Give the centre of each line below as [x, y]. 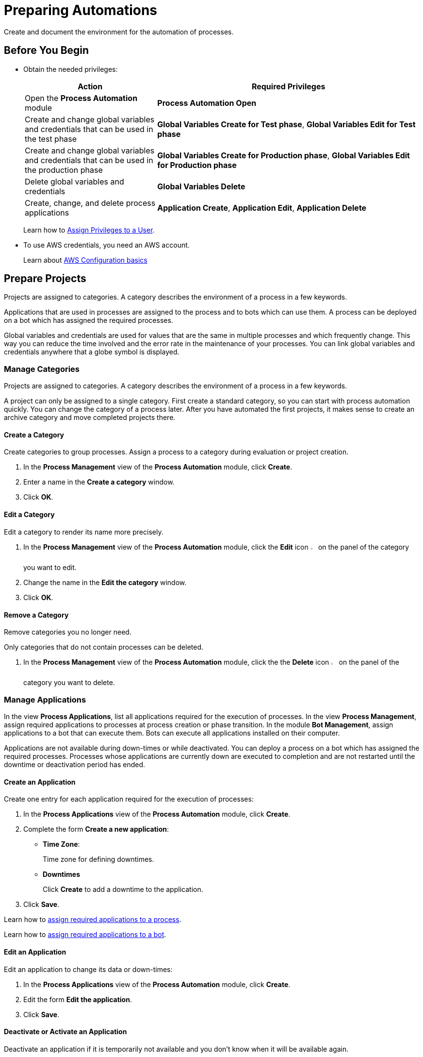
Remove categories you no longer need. [68, 632]
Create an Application [40, 782]
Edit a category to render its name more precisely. [84, 532]
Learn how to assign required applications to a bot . [85, 935]
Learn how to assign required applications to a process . [93, 920]
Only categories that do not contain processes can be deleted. [104, 647]
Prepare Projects [45, 279]
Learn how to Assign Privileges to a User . [89, 230]
